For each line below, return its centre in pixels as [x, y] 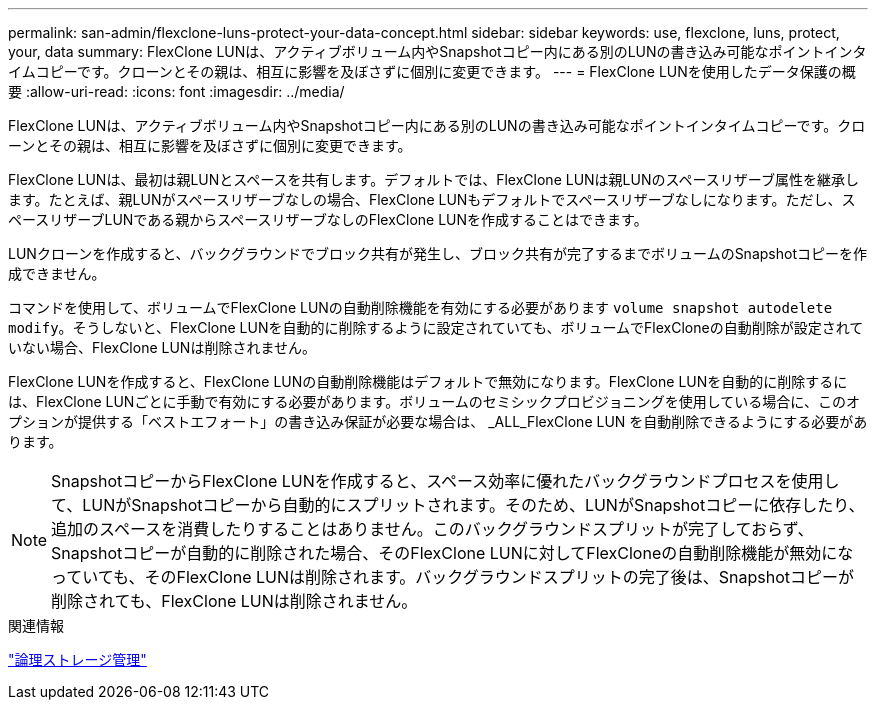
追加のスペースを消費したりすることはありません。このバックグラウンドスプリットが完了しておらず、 [432, 529]
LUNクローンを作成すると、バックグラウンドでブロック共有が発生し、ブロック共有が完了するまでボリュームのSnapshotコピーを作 [437, 253]
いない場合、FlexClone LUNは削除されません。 [162, 347]
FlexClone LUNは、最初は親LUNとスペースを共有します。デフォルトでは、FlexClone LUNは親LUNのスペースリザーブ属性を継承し [433, 179]
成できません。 [57, 273]
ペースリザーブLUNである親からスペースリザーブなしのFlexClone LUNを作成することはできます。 [328, 219]
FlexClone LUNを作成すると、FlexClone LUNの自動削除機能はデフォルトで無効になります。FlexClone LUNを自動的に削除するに [428, 381]
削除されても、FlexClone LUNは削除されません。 [234, 601]
